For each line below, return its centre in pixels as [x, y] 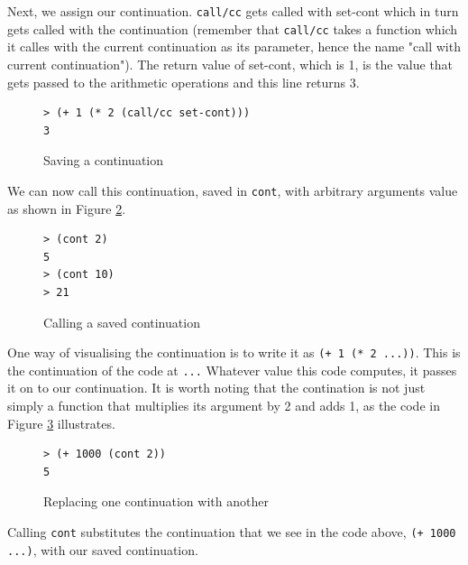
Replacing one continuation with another [156, 501]
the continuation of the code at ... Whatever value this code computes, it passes [232, 370]
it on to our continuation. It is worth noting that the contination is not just [216, 388]
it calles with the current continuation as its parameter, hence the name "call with [234, 46]
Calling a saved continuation [122, 322]
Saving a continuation [104, 160]
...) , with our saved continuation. [103, 549]
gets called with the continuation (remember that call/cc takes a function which [233, 28]
